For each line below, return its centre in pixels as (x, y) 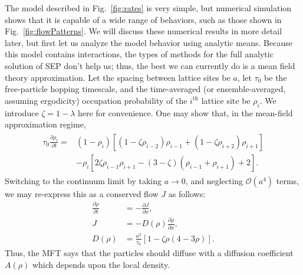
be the (276, 77)
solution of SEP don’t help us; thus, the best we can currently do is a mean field (150, 65)
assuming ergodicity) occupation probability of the (96, 100)
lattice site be (226, 100)
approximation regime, (45, 124)
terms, (287, 180)
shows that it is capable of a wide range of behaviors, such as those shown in (143, 19)
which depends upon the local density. (101, 264)
